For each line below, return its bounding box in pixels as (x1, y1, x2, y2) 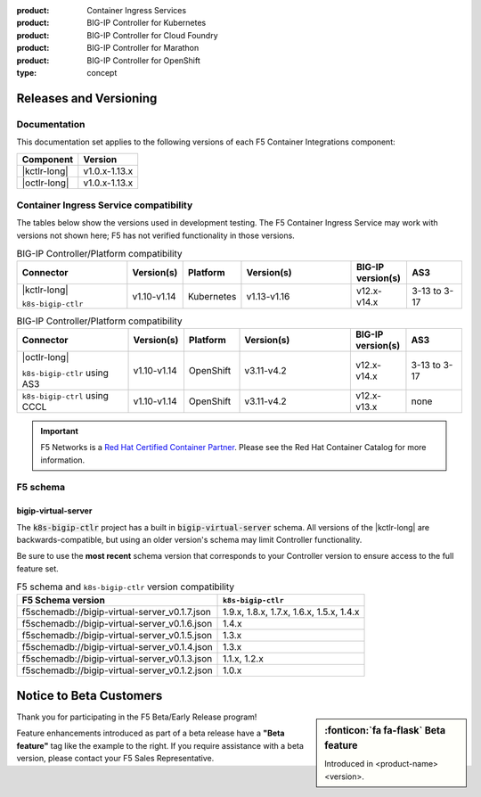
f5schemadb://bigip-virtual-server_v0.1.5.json (21, 629, 213, 642)
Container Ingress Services (86, 5, 187, 15)
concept (86, 67, 118, 78)
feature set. (16, 563, 60, 574)
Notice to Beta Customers (16, 687, 163, 703)
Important (40, 425, 79, 436)
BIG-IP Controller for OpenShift (86, 54, 200, 66)
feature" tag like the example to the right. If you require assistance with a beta (16, 740, 305, 751)
